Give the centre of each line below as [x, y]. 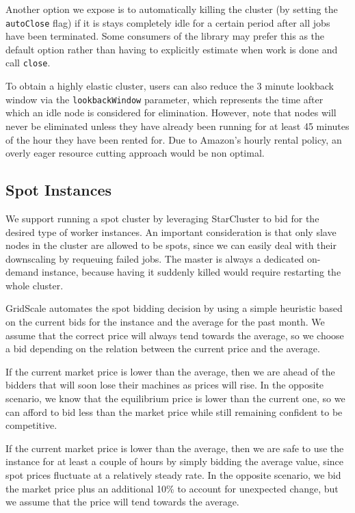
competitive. [31, 425]
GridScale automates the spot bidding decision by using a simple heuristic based [174, 308]
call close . [28, 63]
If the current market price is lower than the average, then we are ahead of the [170, 371]
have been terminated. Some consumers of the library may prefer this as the [165, 36]
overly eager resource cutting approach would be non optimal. [135, 153]
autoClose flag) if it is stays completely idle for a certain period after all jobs [168, 22]
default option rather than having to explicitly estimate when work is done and [172, 49]
